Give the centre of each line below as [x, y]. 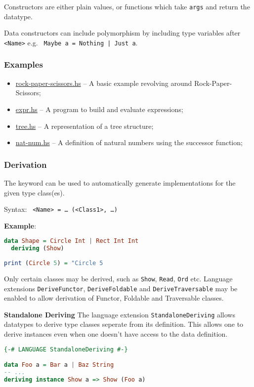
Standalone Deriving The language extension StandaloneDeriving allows [120, 314]
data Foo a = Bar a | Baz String [59, 365]
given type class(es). [34, 192]
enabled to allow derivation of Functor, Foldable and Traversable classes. [114, 298]
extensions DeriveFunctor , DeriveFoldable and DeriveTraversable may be [121, 288]
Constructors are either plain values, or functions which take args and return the [127, 6]
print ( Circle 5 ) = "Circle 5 [54, 263]
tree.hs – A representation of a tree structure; [85, 126]
